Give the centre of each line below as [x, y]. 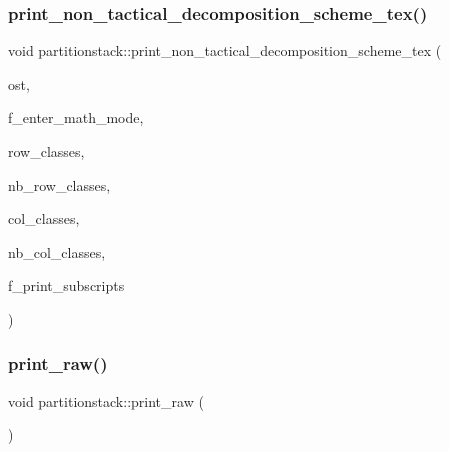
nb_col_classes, [57, 251]
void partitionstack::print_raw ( [106, 400]
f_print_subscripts [66, 285]
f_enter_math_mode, [76, 117]
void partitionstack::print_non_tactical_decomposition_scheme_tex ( [225, 50]
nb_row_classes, [59, 184]
